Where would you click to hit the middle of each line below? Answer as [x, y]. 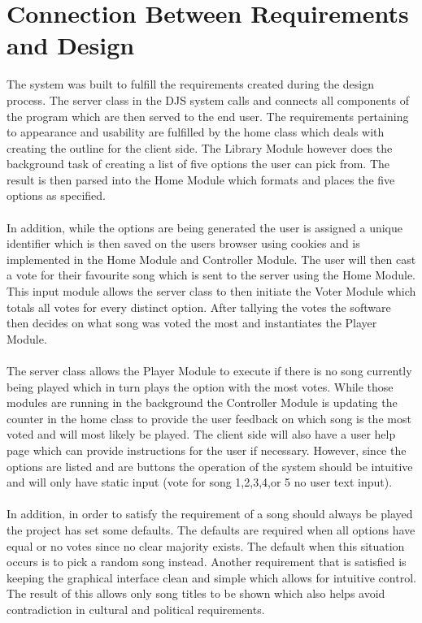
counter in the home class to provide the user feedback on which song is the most [209, 418]
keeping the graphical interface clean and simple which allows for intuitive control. [211, 577]
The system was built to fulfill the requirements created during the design [191, 84]
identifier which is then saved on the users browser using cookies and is [183, 243]
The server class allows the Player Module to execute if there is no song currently [209, 370]
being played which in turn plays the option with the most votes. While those [200, 386]
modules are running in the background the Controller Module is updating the [202, 402]
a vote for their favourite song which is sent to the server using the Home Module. [211, 275]
